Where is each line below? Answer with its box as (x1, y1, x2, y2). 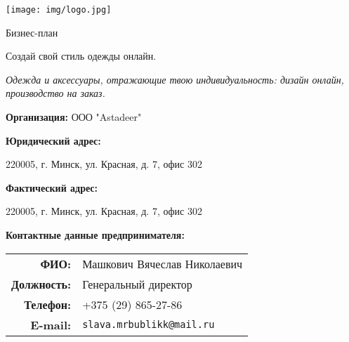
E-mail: (30, 316, 72, 333)
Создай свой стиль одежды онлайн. (6, 48, 157, 63)
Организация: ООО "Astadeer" (6, 110, 142, 124)
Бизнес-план (6, 25, 58, 39)
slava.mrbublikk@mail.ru (82, 319, 215, 331)
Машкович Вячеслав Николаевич (82, 255, 243, 272)
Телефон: (24, 296, 72, 313)
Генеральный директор (82, 275, 192, 292)
